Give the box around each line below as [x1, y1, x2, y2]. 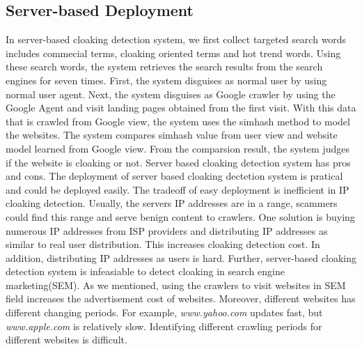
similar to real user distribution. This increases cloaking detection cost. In [6, 237, 320, 251]
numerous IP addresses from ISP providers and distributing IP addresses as [6, 223, 328, 238]
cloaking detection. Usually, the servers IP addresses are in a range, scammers [6, 196, 338, 210]
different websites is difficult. [6, 332, 127, 347]
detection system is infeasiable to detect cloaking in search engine [6, 264, 285, 279]
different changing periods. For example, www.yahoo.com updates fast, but [6, 305, 323, 320]
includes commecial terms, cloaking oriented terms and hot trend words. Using [6, 45, 341, 60]
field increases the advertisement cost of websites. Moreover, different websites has [6, 291, 356, 306]
